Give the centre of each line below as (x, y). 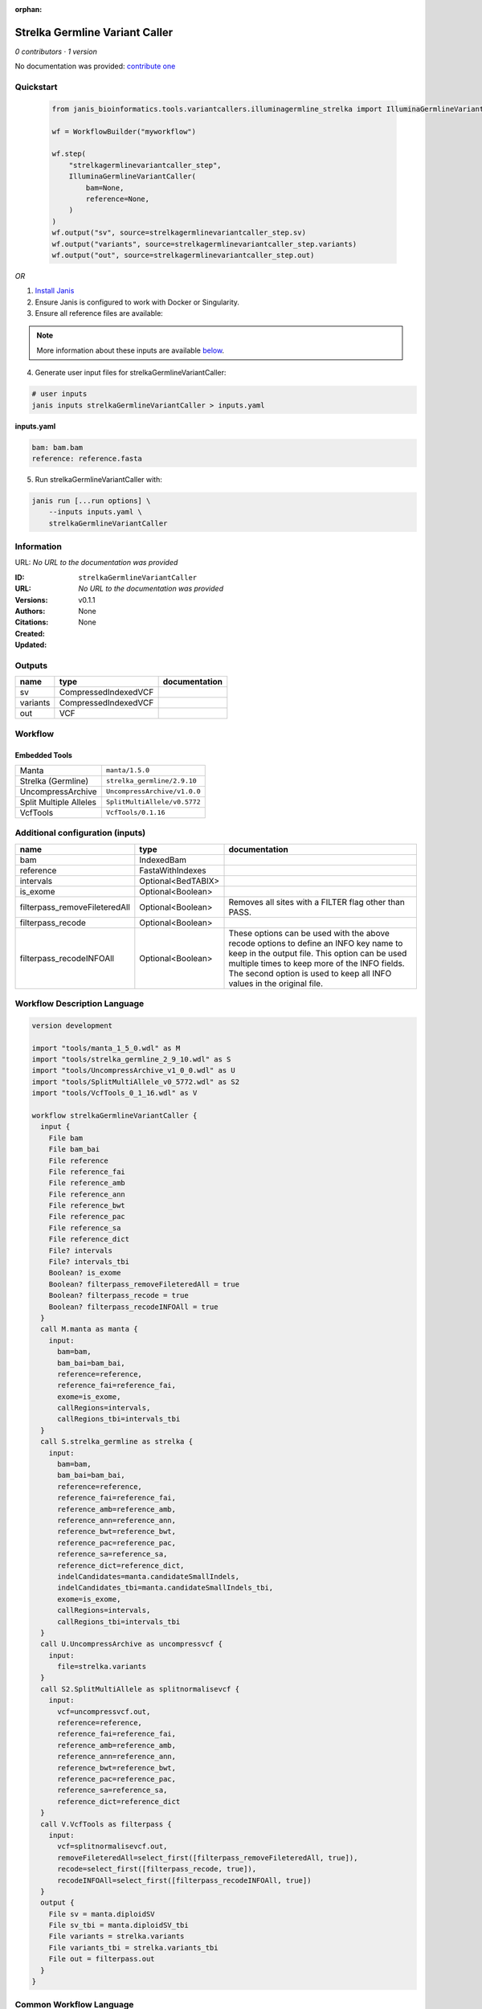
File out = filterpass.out (102, 1959)
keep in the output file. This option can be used (318, 953)
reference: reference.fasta (87, 458)
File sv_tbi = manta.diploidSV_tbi (118, 1925)
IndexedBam (163, 860)
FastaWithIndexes (173, 870)
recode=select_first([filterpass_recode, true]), (157, 1869)
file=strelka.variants (102, 1667)
